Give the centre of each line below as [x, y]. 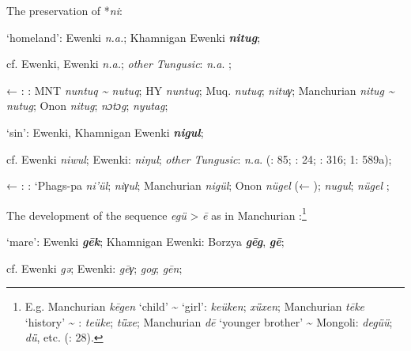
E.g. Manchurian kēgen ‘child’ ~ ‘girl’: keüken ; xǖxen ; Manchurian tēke [195, 306]
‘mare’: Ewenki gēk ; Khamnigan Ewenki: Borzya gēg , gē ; [145, 241]
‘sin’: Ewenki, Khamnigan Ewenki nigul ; [105, 132]
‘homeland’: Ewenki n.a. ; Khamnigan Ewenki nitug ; [134, 37]
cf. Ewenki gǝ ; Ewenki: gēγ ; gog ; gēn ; [94, 268]
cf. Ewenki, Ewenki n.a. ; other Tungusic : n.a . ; [119, 64]
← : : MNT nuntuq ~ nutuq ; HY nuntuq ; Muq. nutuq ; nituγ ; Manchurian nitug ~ [200, 90]
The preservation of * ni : [64, 10]
